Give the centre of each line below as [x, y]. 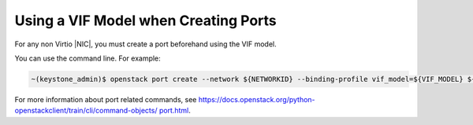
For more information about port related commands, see [106, 99]
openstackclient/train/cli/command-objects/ [86, 111]
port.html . [175, 111]
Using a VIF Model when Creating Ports [146, 20]
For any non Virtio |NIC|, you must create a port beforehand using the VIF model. [146, 44]
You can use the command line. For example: [88, 58]
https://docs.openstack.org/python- [257, 99]
